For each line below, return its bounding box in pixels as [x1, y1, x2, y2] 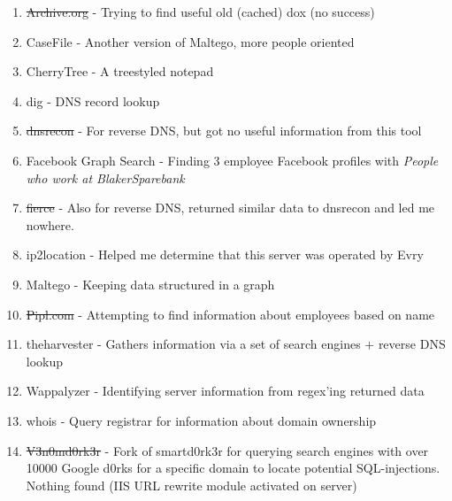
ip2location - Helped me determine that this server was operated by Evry [26, 245, 424, 264]
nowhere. [26, 215, 74, 234]
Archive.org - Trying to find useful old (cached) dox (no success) [26, 3, 375, 20]
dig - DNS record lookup [26, 91, 160, 110]
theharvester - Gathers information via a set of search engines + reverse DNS [26, 335, 446, 353]
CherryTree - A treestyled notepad [26, 62, 214, 81]
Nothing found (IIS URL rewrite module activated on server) [26, 475, 357, 494]
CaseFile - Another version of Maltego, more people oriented [26, 32, 355, 50]
